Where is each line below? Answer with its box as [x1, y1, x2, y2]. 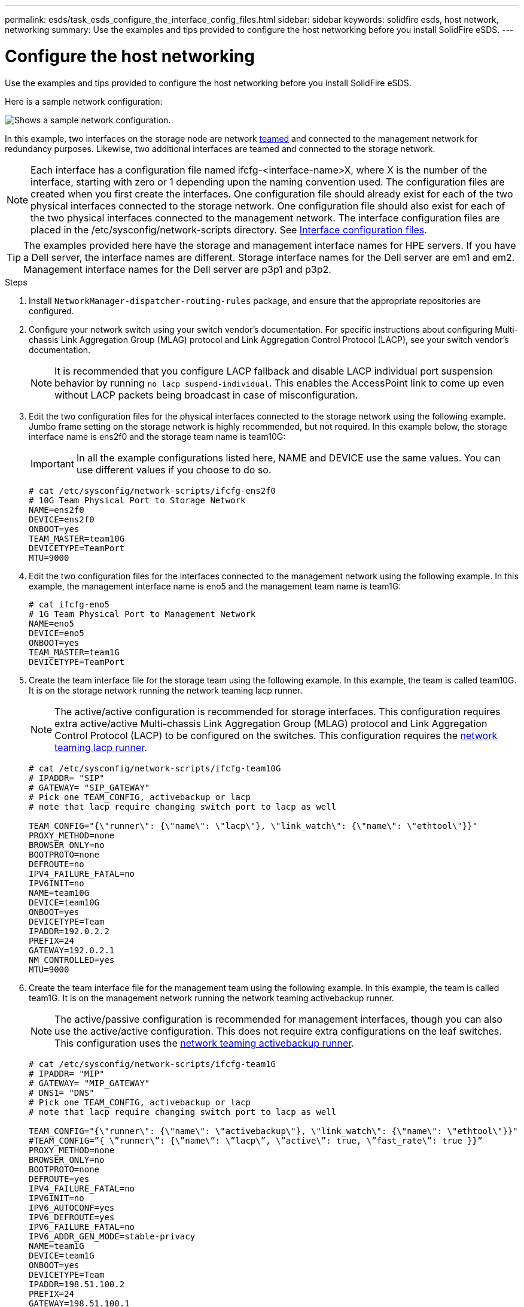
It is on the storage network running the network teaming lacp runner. [29, 685, 303, 695]
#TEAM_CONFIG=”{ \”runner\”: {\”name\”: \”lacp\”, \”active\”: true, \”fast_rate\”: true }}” [29, 1135, 483, 1145]
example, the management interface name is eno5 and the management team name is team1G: [29, 580, 401, 591]
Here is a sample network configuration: [5, 96, 163, 107]
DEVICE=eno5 [29, 628, 84, 638]
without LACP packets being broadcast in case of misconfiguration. [54, 388, 358, 401]
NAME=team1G [29, 1241, 84, 1251]
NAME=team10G [29, 887, 90, 898]
